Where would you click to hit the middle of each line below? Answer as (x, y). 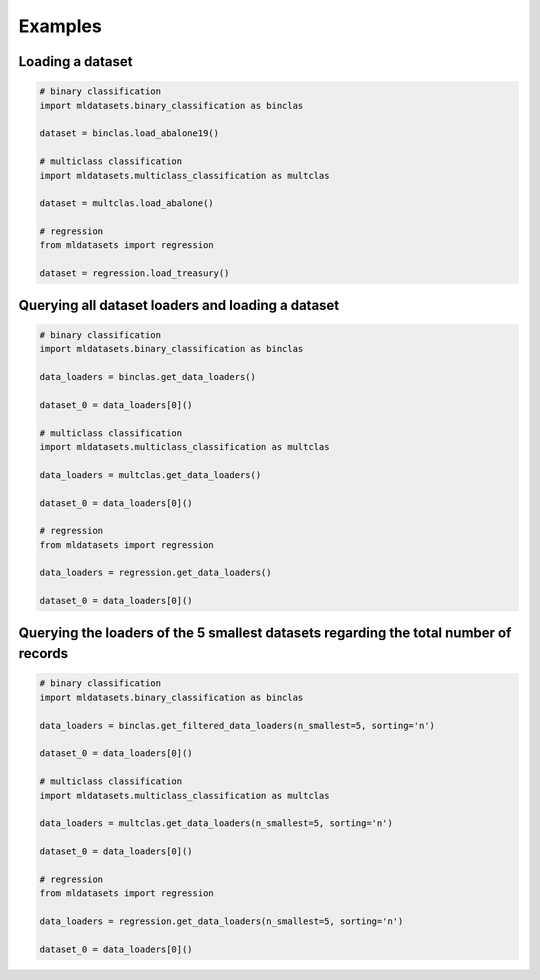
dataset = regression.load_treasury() (134, 273)
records (43, 653)
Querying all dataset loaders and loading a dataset (179, 305)
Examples (60, 26)
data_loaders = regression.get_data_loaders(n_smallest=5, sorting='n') (221, 921)
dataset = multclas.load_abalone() (126, 203)
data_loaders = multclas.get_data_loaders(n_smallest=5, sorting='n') (216, 823)
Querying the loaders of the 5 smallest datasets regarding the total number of (265, 632)
